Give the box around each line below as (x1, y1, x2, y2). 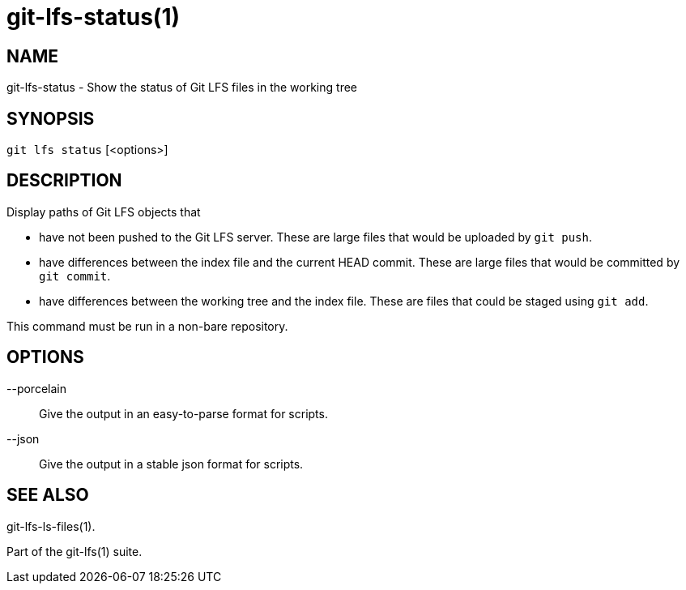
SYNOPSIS (6, 108, 95, 129)
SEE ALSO (6, 485, 89, 506)
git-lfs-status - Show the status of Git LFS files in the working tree (6, 80, 357, 95)
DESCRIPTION (6, 170, 122, 191)
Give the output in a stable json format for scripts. (39, 456, 304, 471)
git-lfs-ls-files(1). (6, 519, 96, 533)
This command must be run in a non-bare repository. (6, 319, 288, 333)
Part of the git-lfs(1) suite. (6, 544, 143, 558)
